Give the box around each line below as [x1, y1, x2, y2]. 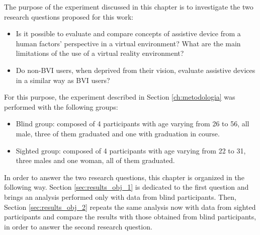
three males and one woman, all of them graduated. [16, 155, 175, 166]
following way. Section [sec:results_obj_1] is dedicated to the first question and [4, 182, 249, 192]
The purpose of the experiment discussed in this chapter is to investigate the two [4, 2, 253, 12]
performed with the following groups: [4, 101, 118, 112]
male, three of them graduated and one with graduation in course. [16, 128, 220, 138]
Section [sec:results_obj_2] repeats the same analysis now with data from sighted [4, 201, 256, 212]
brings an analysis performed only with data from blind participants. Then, [4, 191, 236, 202]
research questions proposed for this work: [4, 11, 134, 22]
